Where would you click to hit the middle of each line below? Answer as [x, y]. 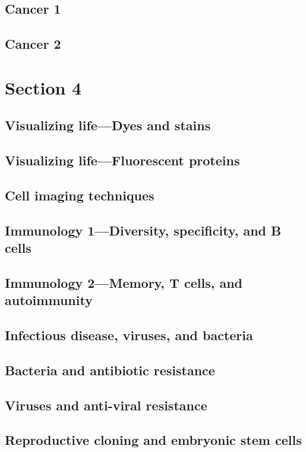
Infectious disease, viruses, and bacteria [129, 335]
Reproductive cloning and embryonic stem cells [153, 440]
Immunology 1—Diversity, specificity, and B [143, 230]
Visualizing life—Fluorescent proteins [122, 160]
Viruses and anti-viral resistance [106, 405]
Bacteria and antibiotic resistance [110, 370]
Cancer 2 [33, 44]
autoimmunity [49, 300]
